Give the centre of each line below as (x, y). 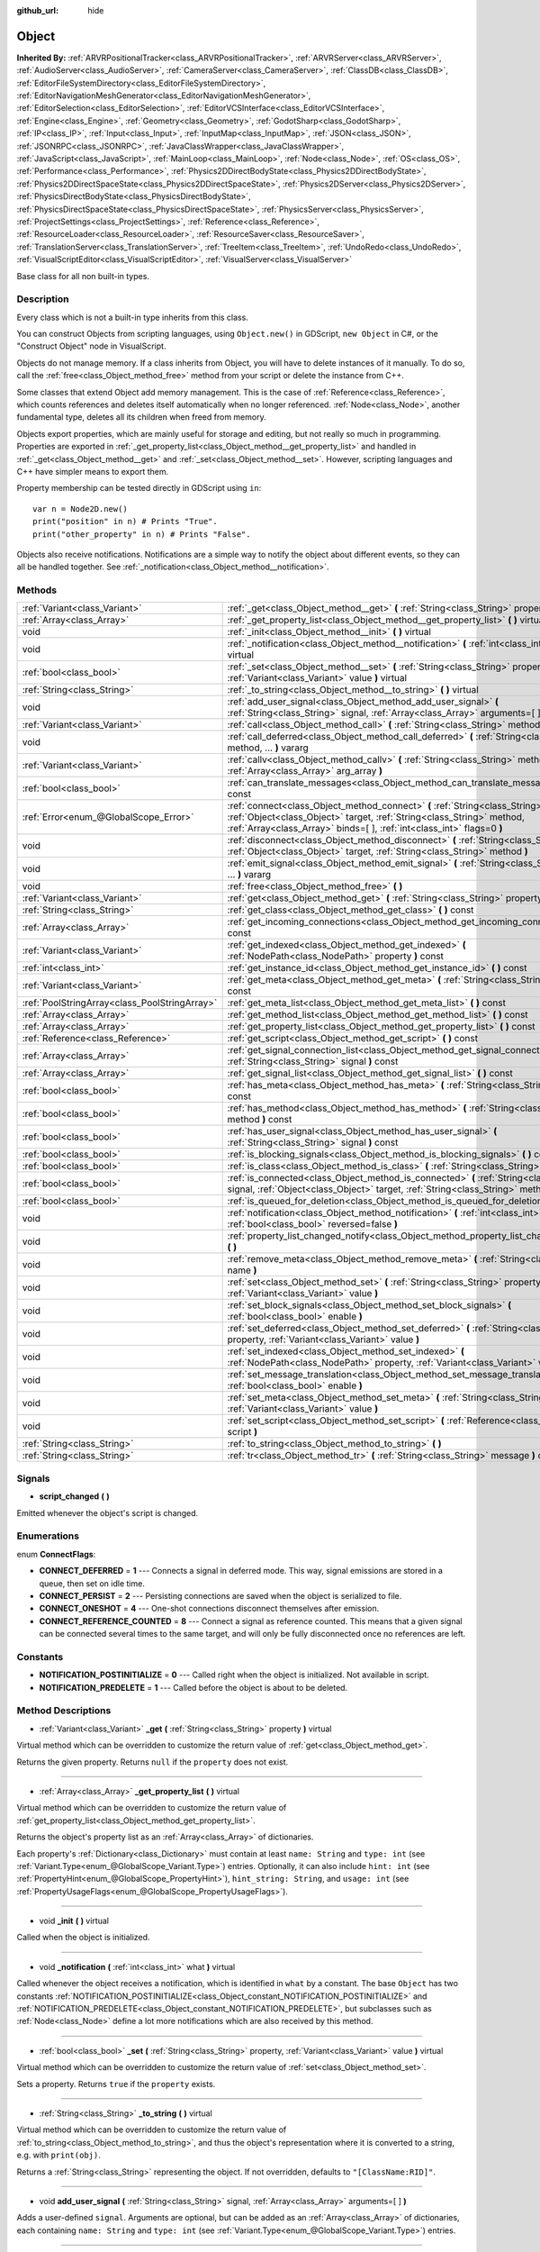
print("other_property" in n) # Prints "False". (142, 534)
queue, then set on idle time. (92, 1583)
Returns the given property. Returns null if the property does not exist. (153, 1762)
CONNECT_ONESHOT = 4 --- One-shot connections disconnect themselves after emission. (209, 1609)
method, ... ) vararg (268, 748)
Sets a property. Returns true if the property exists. (116, 2084)
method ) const (260, 1120)
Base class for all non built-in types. (83, 276)
